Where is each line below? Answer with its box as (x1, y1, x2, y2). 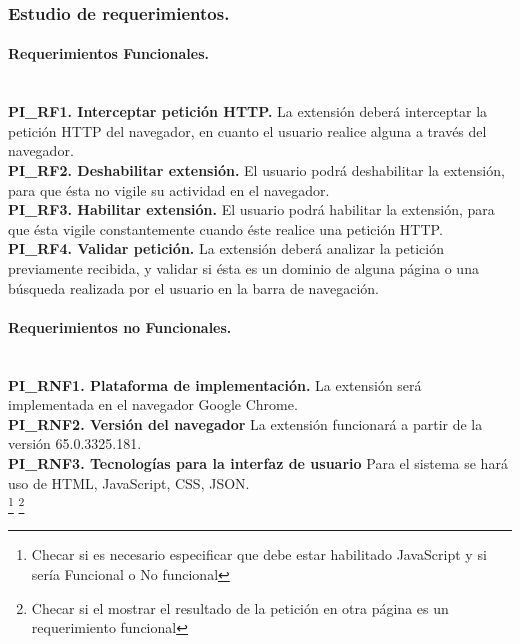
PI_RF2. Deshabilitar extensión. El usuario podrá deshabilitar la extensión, (8, 160, 505, 181)
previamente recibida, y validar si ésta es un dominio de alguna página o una (8, 257, 479, 278)
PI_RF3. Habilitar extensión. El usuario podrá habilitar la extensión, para (8, 199, 495, 220)
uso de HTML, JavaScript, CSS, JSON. (8, 472, 250, 493)
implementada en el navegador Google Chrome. (8, 394, 298, 415)
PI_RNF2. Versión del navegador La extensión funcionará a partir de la (8, 413, 483, 434)
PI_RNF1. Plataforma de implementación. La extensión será (8, 374, 422, 395)
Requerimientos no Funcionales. (8, 316, 232, 337)
